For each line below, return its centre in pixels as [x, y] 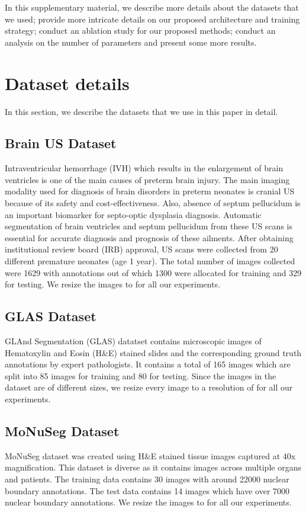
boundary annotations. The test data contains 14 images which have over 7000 [147, 490]
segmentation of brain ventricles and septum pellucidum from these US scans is [149, 226]
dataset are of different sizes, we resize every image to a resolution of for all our [149, 387]
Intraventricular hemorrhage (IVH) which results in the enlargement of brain [144, 168]
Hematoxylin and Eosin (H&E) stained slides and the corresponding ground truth [153, 352]
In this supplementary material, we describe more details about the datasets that [152, 7]
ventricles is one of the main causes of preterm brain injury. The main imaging [147, 179]
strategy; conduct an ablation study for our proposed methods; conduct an [140, 31]
